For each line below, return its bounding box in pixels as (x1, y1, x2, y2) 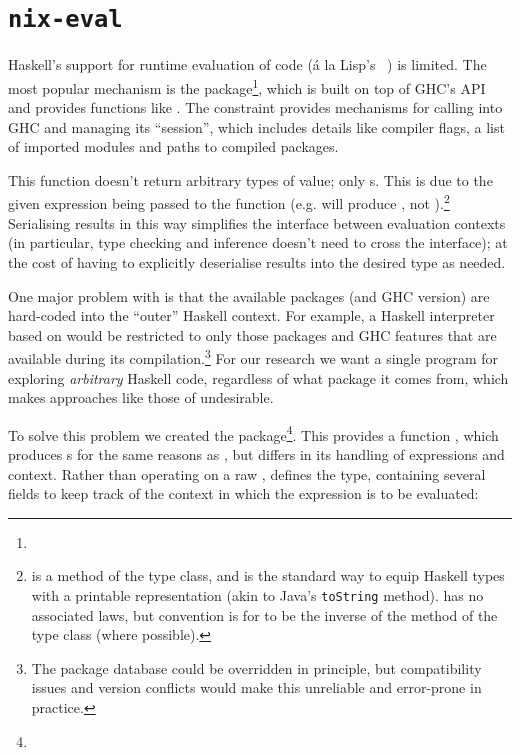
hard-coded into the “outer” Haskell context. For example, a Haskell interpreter (8, 305, 495, 326)
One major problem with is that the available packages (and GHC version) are (8, 285, 490, 306)
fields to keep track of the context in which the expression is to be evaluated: (8, 483, 479, 504)
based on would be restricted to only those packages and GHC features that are (8, 324, 497, 345)
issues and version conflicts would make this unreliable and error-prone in (31, 677, 482, 698)
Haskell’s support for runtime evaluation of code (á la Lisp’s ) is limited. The (8, 54, 487, 75)
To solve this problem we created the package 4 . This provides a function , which (8, 421, 499, 445)
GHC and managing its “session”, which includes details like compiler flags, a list (8, 116, 505, 137)
